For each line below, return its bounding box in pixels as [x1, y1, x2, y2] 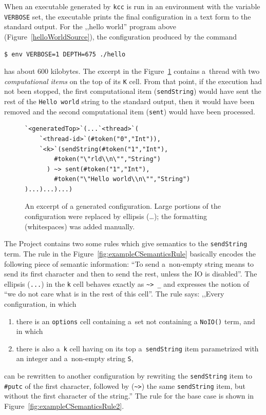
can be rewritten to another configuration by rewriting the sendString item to [4, 370, 252, 381]
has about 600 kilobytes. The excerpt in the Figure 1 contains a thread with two [4, 66, 260, 76]
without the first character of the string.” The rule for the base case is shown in [4, 390, 254, 401]
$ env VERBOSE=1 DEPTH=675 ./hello [4, 50, 126, 58]
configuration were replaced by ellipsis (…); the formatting [25, 211, 207, 222]
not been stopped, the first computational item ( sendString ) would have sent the [4, 86, 261, 96]
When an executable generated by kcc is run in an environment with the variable [4, 1, 260, 11]
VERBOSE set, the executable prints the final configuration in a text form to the [4, 11, 251, 22]
